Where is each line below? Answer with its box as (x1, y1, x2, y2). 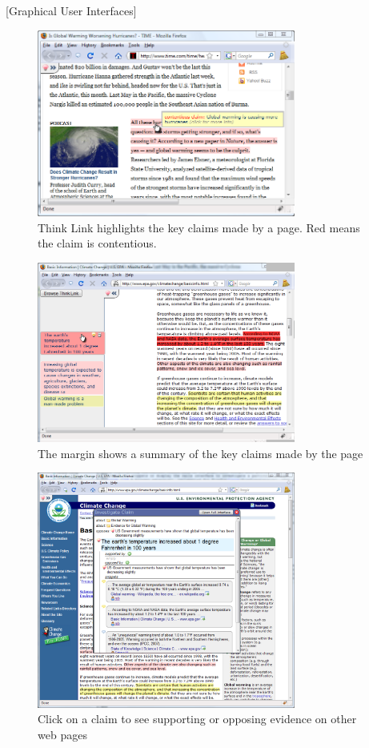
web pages (38, 726, 87, 742)
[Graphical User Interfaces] (6, 2, 137, 18)
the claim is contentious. (38, 235, 157, 251)
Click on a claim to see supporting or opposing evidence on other (38, 710, 357, 727)
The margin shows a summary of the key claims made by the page (38, 444, 363, 461)
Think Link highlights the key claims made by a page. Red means (38, 219, 360, 235)
